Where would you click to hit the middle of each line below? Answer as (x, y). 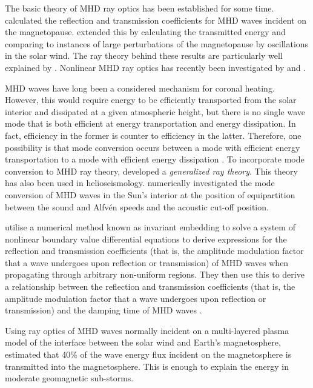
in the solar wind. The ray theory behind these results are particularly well (144, 55)
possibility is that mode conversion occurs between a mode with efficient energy (153, 147)
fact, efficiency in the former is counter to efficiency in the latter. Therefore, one (153, 135)
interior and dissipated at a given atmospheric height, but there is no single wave (155, 111)
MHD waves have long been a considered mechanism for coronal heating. (140, 88)
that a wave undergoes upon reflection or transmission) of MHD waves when (147, 262)
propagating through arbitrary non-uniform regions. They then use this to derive (155, 274)
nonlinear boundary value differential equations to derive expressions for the (146, 239)
